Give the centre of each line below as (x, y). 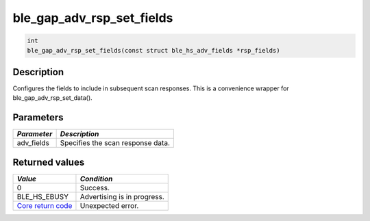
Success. (95, 187)
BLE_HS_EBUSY (42, 196)
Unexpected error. (109, 205)
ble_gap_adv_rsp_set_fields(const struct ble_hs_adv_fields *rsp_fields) (153, 50)
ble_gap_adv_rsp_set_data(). (52, 98)
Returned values (49, 162)
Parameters (38, 117)
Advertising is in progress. (122, 196)
